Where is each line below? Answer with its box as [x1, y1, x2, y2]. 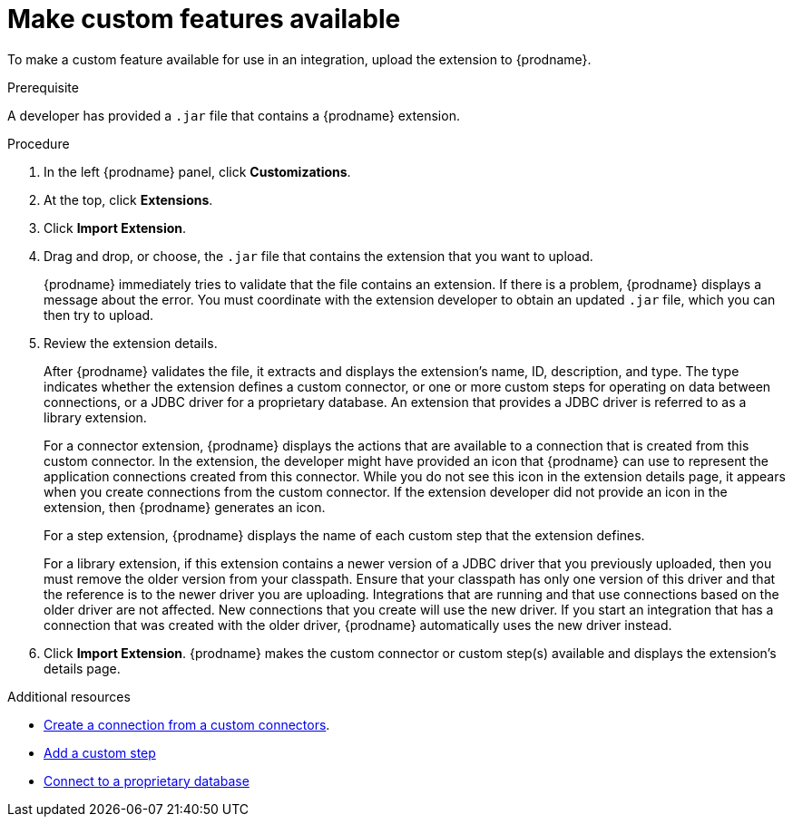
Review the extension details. [44, 334, 218, 351]
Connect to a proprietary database [44, 772, 250, 789]
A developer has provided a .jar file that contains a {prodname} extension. [7, 107, 460, 123]
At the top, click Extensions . [44, 191, 213, 208]
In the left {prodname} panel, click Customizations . [44, 163, 351, 179]
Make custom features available [7, 4, 401, 34]
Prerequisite [7, 79, 79, 95]
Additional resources [7, 688, 131, 704]
